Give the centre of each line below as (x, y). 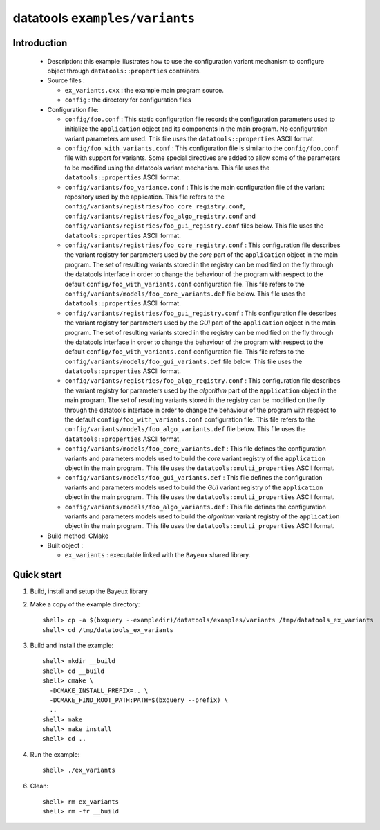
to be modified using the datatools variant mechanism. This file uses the (167, 168)
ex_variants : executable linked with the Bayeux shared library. (158, 555)
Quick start (37, 575)
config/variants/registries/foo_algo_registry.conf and (160, 216)
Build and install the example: (72, 645)
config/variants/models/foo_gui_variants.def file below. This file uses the (183, 361)
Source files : (66, 80)
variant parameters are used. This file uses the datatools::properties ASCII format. (190, 138)
